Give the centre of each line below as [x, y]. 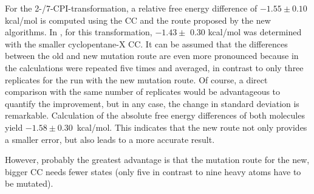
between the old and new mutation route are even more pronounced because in [152, 56]
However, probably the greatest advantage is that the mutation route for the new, [157, 160]
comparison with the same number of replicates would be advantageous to [143, 92]
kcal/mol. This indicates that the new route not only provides [192, 127]
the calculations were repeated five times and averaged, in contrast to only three [154, 67]
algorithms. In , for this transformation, [79, 32]
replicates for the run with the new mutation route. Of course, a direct [136, 79]
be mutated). [29, 183]
